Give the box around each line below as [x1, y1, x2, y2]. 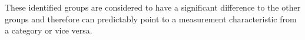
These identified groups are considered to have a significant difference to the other [5, 1, 301, 13]
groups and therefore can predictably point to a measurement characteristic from [5, 12, 297, 25]
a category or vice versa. [5, 24, 92, 36]
